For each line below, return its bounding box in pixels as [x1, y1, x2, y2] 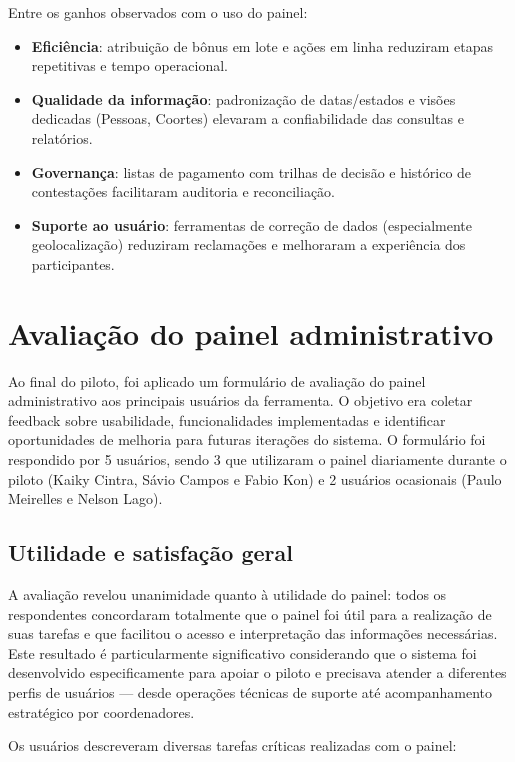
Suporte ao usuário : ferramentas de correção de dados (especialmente [31, 214, 473, 235]
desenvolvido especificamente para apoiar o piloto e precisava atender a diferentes [8, 662, 507, 683]
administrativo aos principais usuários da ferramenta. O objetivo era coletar [8, 390, 473, 411]
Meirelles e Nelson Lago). [8, 488, 163, 509]
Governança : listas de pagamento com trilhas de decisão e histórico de [31, 161, 472, 182]
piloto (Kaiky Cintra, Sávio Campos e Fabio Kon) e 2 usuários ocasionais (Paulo [8, 468, 502, 489]
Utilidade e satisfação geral [8, 537, 293, 568]
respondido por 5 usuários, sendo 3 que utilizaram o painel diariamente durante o [8, 449, 507, 470]
